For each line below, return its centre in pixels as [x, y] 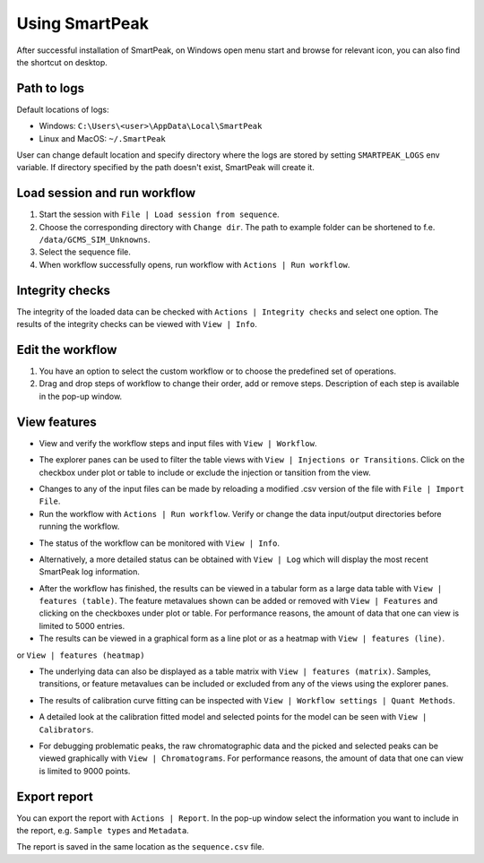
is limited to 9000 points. [85, 771]
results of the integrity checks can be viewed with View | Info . [137, 324]
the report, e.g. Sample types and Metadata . [103, 831]
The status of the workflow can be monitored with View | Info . [160, 543]
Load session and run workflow [106, 193]
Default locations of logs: [63, 109]
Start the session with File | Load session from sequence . [159, 214]
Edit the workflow [67, 350]
